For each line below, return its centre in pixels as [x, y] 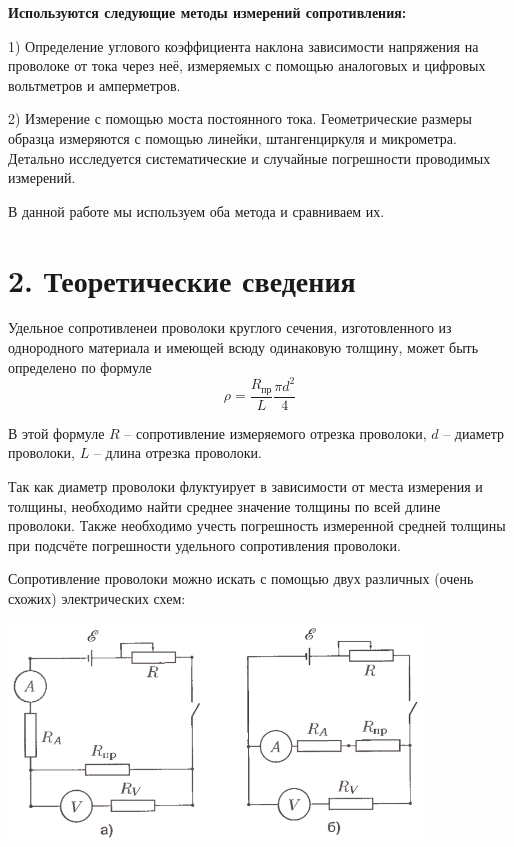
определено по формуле [80, 366]
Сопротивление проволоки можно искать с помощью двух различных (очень [241, 578]
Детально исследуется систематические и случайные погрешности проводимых [249, 157]
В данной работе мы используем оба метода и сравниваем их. [196, 210]
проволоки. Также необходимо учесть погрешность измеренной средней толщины [257, 525]
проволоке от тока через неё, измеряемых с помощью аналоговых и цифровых [247, 65]
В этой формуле [56, 432]
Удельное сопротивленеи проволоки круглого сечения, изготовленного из [230, 327]
